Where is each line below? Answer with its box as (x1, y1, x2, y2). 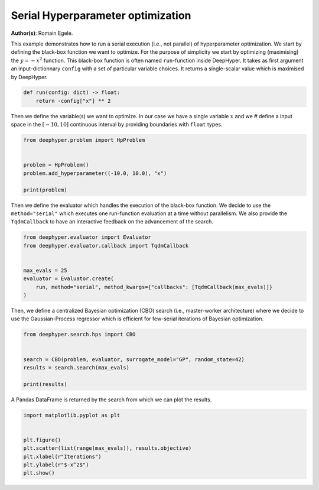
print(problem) (23, 186, 67, 193)
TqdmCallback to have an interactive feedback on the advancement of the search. (11, 218, 214, 225)
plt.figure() (23, 436, 61, 443)
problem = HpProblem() (23, 161, 89, 168)
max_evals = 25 (23, 267, 67, 274)
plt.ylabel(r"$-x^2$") (23, 462, 89, 468)
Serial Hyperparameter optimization (11, 9, 191, 22)
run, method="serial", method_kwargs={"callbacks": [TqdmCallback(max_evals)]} (35, 284, 273, 290)
